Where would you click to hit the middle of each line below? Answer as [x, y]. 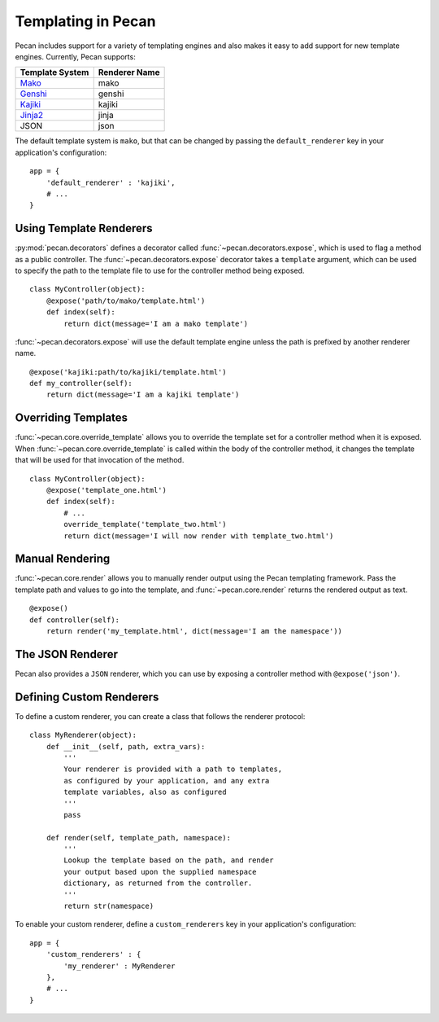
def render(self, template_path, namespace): [139, 838]
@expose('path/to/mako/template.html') [126, 300]
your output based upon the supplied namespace [160, 872]
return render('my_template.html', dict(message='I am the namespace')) [194, 631]
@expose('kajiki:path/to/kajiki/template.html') [128, 372]
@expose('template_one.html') [106, 490]
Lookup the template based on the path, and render [169, 860]
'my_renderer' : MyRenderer [120, 966]
